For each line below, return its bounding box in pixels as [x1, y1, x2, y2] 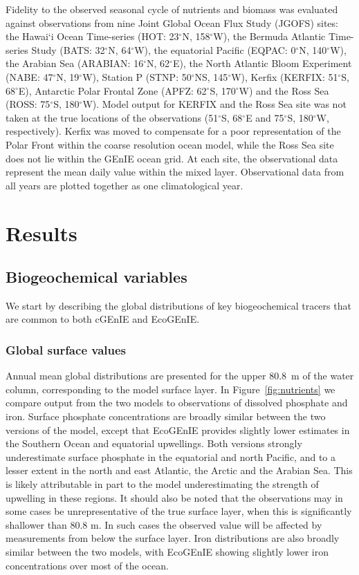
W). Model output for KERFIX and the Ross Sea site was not [82, 97, 347, 111]
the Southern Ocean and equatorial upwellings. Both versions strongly [6, 436, 302, 451]
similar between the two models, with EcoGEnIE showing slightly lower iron [6, 545, 329, 559]
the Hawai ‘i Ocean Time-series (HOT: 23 [6, 29, 179, 44]
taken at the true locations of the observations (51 [6, 110, 219, 124]
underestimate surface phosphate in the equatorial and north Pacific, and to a [6, 449, 336, 464]
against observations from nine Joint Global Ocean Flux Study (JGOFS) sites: [6, 15, 338, 30]
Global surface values [6, 341, 127, 358]
